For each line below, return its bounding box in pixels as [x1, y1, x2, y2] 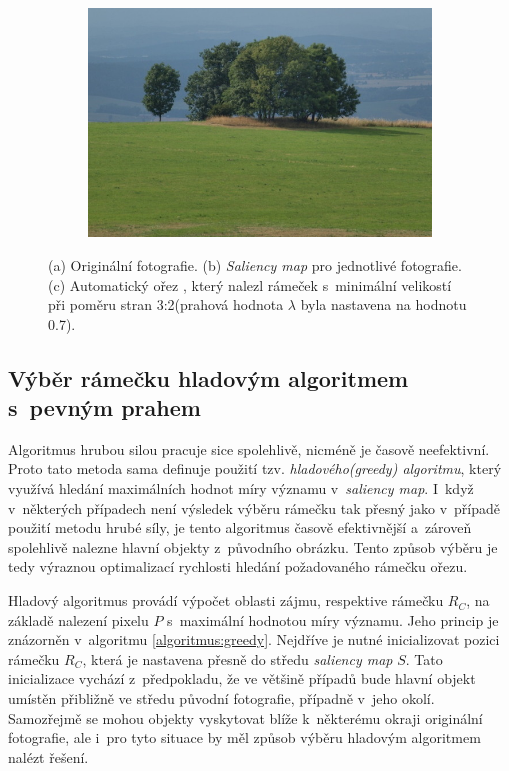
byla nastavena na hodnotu [300, 294, 467, 315]
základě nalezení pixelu [8, 609, 149, 630]
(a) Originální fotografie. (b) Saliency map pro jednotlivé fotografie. [48, 254, 462, 275]
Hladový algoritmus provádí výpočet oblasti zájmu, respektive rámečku [8, 590, 444, 611]
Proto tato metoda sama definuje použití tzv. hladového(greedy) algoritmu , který [8, 458, 502, 479]
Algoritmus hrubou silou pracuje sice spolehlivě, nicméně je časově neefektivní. [8, 438, 490, 459]
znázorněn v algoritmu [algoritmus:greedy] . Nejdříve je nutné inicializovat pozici [8, 629, 500, 650]
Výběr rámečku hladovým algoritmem [8, 362, 409, 393]
